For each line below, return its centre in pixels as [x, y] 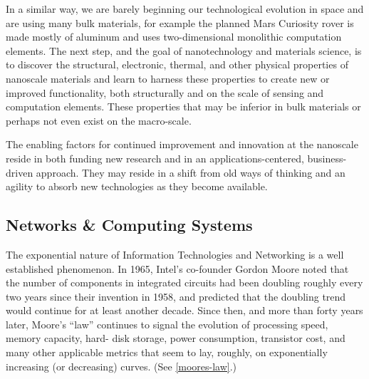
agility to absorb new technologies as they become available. [137, 186]
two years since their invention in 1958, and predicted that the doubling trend [176, 296]
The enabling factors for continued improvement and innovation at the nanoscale [182, 144]
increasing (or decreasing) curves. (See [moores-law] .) [121, 366]
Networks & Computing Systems [129, 225]
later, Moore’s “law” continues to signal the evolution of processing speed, [167, 324]
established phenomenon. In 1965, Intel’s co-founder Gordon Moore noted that [177, 268]
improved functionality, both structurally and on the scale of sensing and [165, 92]
